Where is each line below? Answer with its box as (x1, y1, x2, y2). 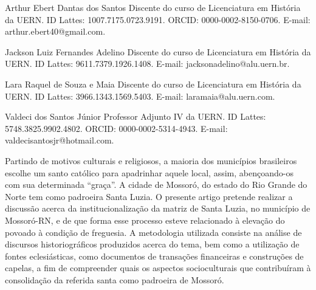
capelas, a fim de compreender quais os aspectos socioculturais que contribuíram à (5, 261, 311, 274)
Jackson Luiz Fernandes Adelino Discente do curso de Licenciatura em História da (5, 45, 311, 58)
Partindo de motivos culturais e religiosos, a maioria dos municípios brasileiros (5, 154, 297, 167)
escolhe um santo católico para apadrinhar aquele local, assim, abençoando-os (5, 166, 294, 179)
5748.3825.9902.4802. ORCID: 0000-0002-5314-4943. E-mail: (5, 122, 228, 134)
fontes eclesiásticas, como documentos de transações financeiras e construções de (5, 249, 304, 262)
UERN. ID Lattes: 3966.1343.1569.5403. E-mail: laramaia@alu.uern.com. (5, 89, 275, 102)
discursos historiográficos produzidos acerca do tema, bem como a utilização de (5, 238, 300, 250)
